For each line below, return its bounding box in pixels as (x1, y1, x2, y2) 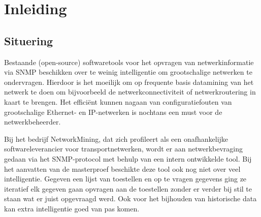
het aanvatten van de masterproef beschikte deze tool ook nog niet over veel (4, 163, 241, 174)
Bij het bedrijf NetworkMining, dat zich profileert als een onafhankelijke (4, 133, 229, 144)
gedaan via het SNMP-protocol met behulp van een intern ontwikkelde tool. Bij (4, 153, 252, 164)
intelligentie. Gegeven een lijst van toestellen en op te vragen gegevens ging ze (4, 173, 247, 184)
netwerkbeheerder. (4, 116, 61, 127)
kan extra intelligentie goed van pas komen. (4, 203, 140, 213)
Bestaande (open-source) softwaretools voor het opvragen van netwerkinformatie (4, 56, 254, 67)
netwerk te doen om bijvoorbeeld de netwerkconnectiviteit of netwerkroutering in (4, 86, 256, 97)
